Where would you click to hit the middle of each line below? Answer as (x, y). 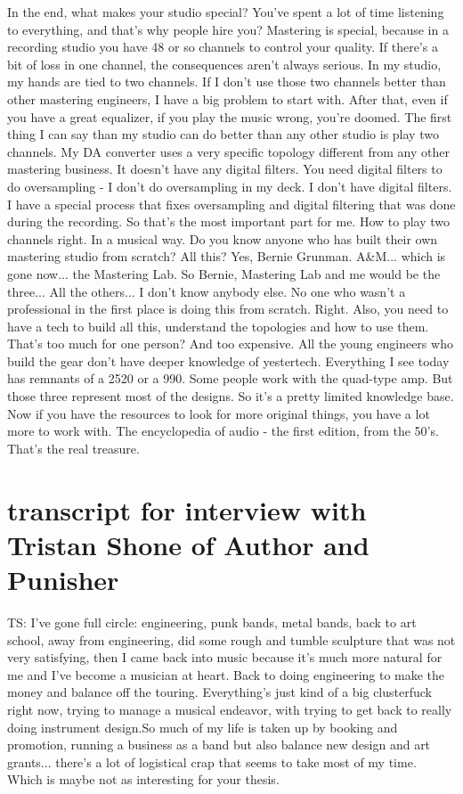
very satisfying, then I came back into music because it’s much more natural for (225, 657)
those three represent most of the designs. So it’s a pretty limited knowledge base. (231, 396)
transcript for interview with (187, 509)
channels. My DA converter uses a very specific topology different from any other (228, 151)
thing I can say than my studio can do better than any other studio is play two (223, 134)
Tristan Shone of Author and (188, 544)
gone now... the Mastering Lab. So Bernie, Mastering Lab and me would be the (224, 273)
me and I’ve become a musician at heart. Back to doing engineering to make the (226, 674)
